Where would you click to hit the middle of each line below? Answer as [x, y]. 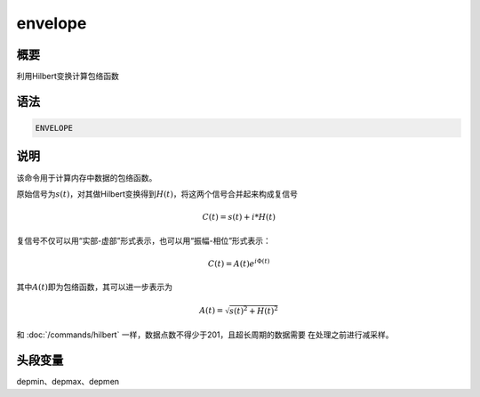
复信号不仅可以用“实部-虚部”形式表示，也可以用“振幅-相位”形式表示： [144, 240]
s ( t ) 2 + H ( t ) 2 [254, 310]
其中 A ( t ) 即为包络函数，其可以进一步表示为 [95, 287]
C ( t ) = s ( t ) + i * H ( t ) [239, 217]
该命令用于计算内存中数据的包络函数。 [87, 177]
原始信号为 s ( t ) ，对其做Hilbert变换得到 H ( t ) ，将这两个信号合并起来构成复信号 [157, 194]
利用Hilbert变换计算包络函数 [68, 77]
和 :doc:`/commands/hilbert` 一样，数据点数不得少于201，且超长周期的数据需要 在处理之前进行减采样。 [205, 335]
